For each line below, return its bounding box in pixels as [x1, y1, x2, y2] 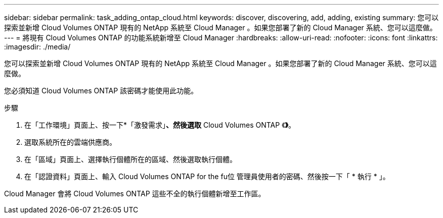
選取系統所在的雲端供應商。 [24, 138, 116, 146]
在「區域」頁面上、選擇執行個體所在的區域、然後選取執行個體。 [24, 155, 237, 163]
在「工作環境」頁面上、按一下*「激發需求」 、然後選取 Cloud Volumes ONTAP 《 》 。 [24, 121, 295, 129]
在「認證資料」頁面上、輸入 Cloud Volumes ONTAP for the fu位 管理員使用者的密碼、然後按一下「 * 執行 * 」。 [24, 172, 390, 181]
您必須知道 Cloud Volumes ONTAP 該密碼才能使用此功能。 [4, 86, 198, 95]
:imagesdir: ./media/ [4, 42, 71, 51]
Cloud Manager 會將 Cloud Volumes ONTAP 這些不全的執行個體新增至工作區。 [4, 189, 265, 198]
